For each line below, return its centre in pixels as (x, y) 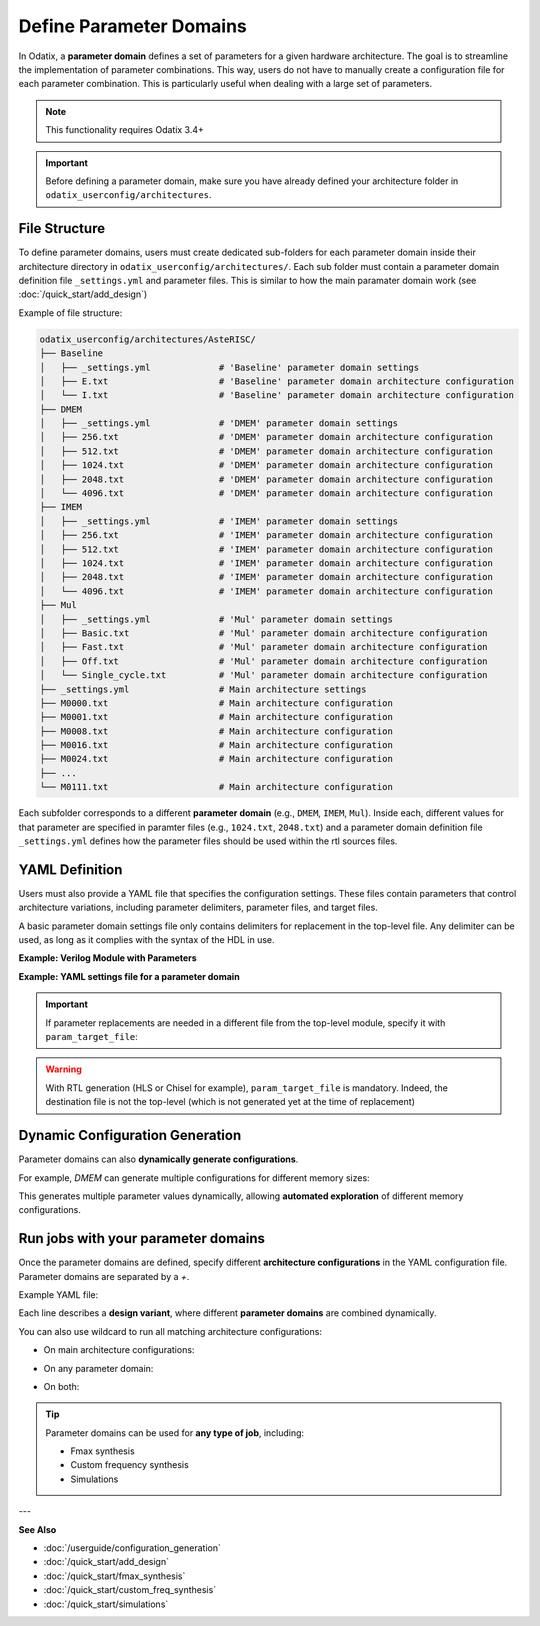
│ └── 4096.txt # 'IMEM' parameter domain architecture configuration (266, 591)
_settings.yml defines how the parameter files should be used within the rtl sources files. (208, 841)
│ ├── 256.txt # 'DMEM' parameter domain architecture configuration (266, 437)
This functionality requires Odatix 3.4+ (125, 130)
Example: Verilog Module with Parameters (107, 958)
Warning (63, 1069)
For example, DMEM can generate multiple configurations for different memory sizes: (194, 1177)
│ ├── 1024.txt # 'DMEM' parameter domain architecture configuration (266, 465)
